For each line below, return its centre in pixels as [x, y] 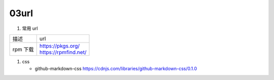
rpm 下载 [23, 49]
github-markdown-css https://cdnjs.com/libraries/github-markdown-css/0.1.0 [116, 69]
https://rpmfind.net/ [63, 52]
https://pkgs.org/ [60, 46]
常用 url [30, 28]
